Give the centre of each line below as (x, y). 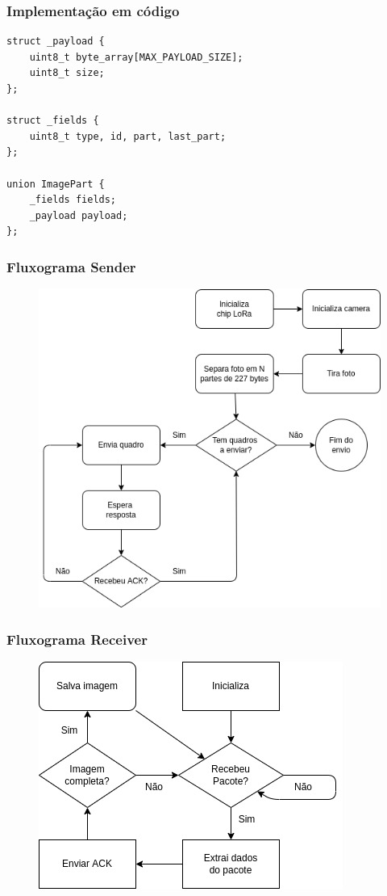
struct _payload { (56, 42)
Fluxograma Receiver (77, 639)
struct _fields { (53, 121)
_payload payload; (79, 215)
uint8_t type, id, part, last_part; (128, 136)
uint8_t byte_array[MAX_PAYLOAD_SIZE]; (136, 57)
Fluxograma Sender (71, 266)
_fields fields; (73, 200)
